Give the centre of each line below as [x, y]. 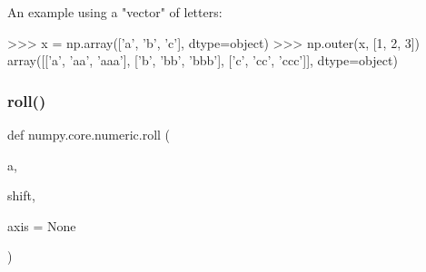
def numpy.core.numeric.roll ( [89, 134]
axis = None [42, 225]
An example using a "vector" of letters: [115, 12]
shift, [21, 195]
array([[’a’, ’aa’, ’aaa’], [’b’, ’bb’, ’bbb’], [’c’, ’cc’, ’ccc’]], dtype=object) [203, 60]
